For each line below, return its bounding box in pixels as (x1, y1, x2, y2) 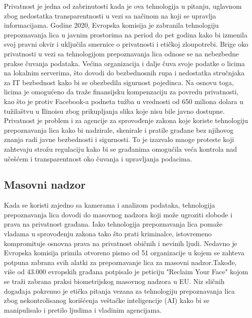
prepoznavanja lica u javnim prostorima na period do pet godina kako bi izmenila (4, 29, 248, 39)
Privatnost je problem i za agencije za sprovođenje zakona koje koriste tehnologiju (4, 115, 248, 125)
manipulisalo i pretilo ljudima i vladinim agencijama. (4, 304, 162, 315)
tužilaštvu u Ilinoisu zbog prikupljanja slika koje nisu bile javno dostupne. (4, 106, 225, 116)
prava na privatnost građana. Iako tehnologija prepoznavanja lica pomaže (4, 219, 223, 229)
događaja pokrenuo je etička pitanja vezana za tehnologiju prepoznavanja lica (4, 285, 235, 296)
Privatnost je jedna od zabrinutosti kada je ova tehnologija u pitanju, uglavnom (4, 1, 242, 11)
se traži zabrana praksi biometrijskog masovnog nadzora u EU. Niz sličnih (4, 276, 225, 286)
